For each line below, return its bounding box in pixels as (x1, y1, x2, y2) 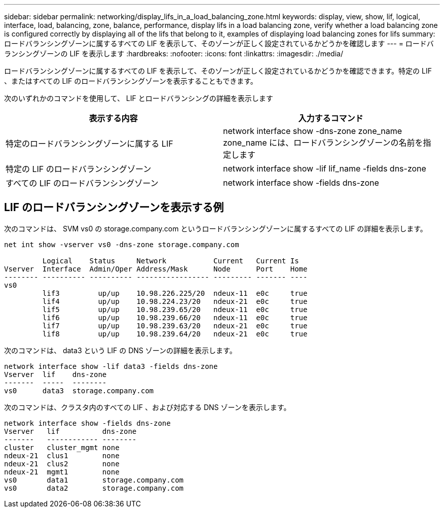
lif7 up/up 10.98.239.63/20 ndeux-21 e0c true (42, 321, 308, 330)
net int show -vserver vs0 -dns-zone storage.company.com (4, 240, 239, 249)
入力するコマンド (298, 113, 363, 123)
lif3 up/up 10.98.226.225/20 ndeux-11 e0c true (42, 289, 308, 297)
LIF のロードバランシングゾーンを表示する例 (4, 201, 224, 214)
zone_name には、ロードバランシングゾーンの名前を (223, 138, 423, 148)
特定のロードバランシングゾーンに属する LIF (6, 139, 173, 149)
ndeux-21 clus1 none (4, 451, 120, 460)
